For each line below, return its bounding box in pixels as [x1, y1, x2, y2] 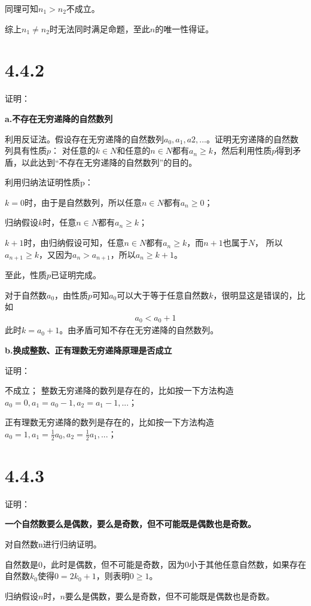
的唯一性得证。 [155, 22, 214, 35]
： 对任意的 [51, 144, 96, 157]
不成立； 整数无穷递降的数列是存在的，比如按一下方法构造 [5, 384, 234, 397]
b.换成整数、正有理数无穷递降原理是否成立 [5, 343, 172, 356]
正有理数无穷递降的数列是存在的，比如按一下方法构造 [5, 416, 214, 428]
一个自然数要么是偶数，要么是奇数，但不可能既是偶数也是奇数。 [5, 517, 256, 530]
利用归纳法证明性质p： [5, 176, 93, 188]
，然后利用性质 [213, 144, 272, 157]
